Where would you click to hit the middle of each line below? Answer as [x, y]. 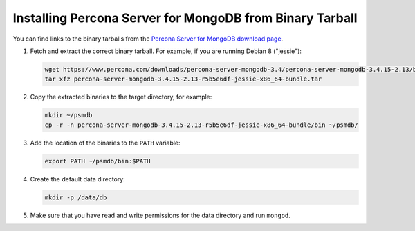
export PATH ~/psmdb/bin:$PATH [98, 161]
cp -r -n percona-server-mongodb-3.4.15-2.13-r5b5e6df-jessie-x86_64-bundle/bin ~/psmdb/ [202, 125]
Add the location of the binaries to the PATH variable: [105, 143]
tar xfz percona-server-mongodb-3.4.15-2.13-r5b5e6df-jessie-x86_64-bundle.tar [183, 79]
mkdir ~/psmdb [68, 115]
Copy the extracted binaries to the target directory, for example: [121, 97]
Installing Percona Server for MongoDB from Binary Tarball [185, 18]
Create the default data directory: [78, 179]
